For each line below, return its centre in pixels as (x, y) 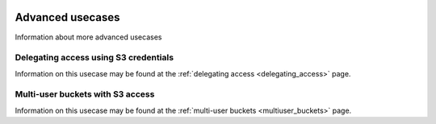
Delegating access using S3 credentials (94, 58)
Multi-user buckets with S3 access (85, 94)
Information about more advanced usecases (88, 37)
